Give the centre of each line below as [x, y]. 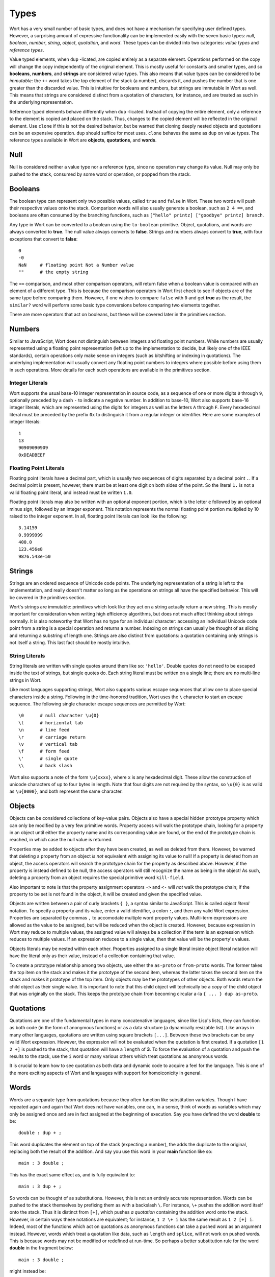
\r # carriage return [52, 737]
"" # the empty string [53, 272]
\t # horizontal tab [51, 723]
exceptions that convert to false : [44, 239]
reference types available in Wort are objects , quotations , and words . [83, 140]
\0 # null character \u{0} [59, 716]
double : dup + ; [40, 1133]
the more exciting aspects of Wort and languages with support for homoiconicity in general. [106, 1073]
